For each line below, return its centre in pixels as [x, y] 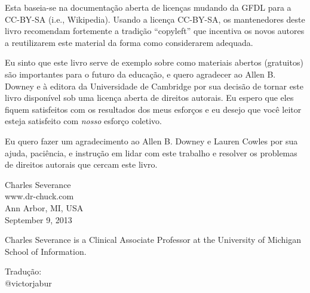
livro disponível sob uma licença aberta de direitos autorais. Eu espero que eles [149, 98]
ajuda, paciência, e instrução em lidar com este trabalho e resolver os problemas [151, 152]
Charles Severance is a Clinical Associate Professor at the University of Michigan [153, 240]
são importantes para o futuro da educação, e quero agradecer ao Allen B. [140, 74]
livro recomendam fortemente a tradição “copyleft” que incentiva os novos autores [155, 31]
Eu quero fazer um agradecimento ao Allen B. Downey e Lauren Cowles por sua [151, 141]
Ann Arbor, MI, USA [44, 207]
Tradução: [23, 271]
